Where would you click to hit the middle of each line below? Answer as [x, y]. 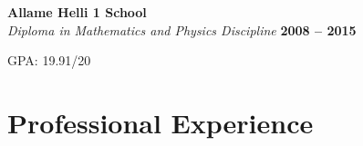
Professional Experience [161, 122]
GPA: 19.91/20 [49, 60]
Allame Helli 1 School [77, 12]
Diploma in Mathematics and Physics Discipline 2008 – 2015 [182, 29]
